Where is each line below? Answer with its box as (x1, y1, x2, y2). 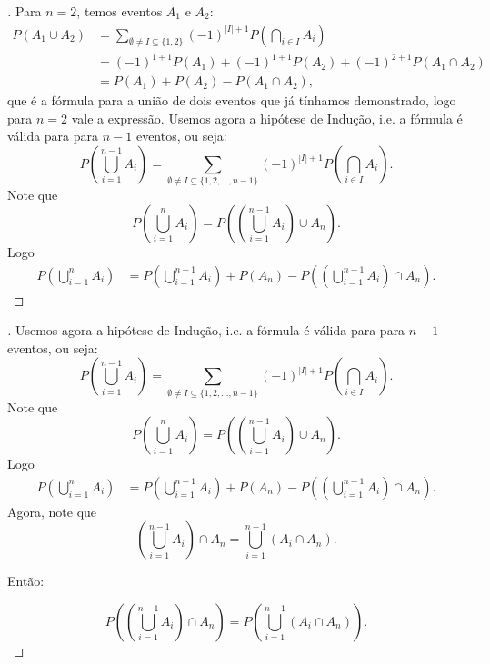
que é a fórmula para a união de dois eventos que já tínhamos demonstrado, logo (7, 91, 456, 110)
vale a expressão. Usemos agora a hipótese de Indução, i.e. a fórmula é (71, 108, 463, 127)
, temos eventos (76, 2, 163, 20)
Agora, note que (7, 501, 97, 520)
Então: (7, 571, 45, 590)
